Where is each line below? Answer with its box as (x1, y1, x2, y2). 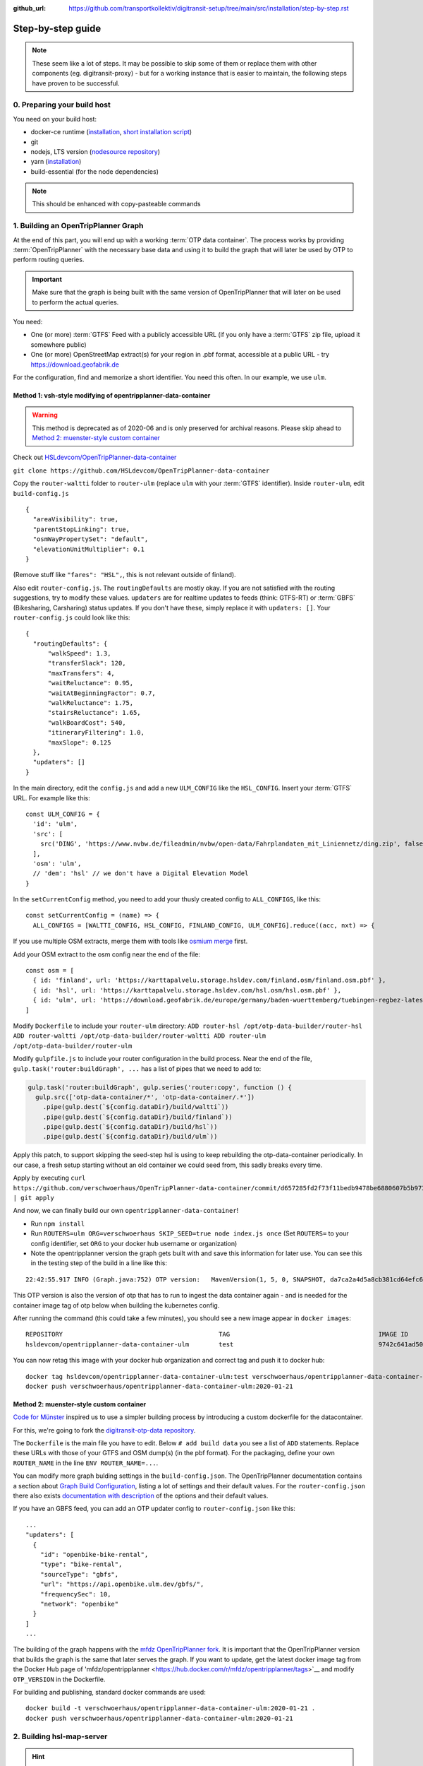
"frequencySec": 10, (39, 1590, 111, 1598)
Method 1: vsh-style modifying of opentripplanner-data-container (13, 391, 211, 399)
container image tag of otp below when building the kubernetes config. (13, 1300, 220, 1310)
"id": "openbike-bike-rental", (39, 1551, 149, 1558)
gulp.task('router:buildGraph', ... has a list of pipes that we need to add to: (13, 1064, 262, 1073)
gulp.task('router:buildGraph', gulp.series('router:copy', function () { (27, 1083, 293, 1091)
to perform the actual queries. (32, 297, 119, 307)
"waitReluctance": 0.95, (47, 679, 134, 687)
